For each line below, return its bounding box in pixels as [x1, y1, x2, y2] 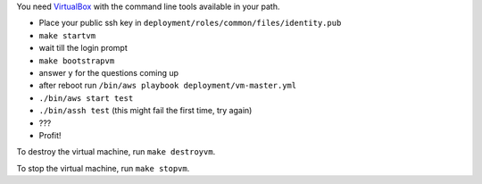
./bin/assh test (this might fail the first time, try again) [38, 105, 253, 116]
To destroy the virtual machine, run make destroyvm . [16, 146, 216, 157]
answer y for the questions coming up [38, 67, 179, 78]
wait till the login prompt [38, 43, 129, 54]
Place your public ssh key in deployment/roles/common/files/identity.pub [38, 18, 342, 29]
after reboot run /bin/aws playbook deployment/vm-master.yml [38, 80, 297, 91]
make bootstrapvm [38, 55, 115, 66]
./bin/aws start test [38, 93, 134, 103]
